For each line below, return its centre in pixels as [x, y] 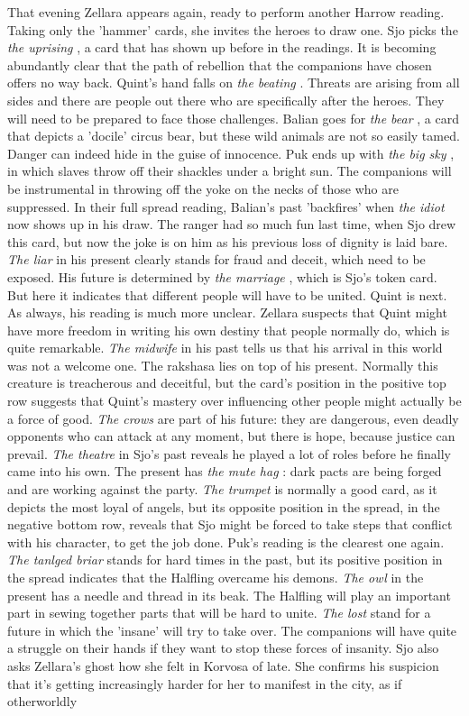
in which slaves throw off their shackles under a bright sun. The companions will [230, 171]
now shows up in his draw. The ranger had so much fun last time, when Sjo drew [232, 224]
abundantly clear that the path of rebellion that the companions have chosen [220, 64]
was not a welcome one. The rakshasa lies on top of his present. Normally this [223, 365]
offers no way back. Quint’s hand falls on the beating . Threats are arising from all [234, 83]
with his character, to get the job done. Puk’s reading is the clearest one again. [226, 542]
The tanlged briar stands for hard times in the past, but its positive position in [225, 560]
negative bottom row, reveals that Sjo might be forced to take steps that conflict [230, 524]
